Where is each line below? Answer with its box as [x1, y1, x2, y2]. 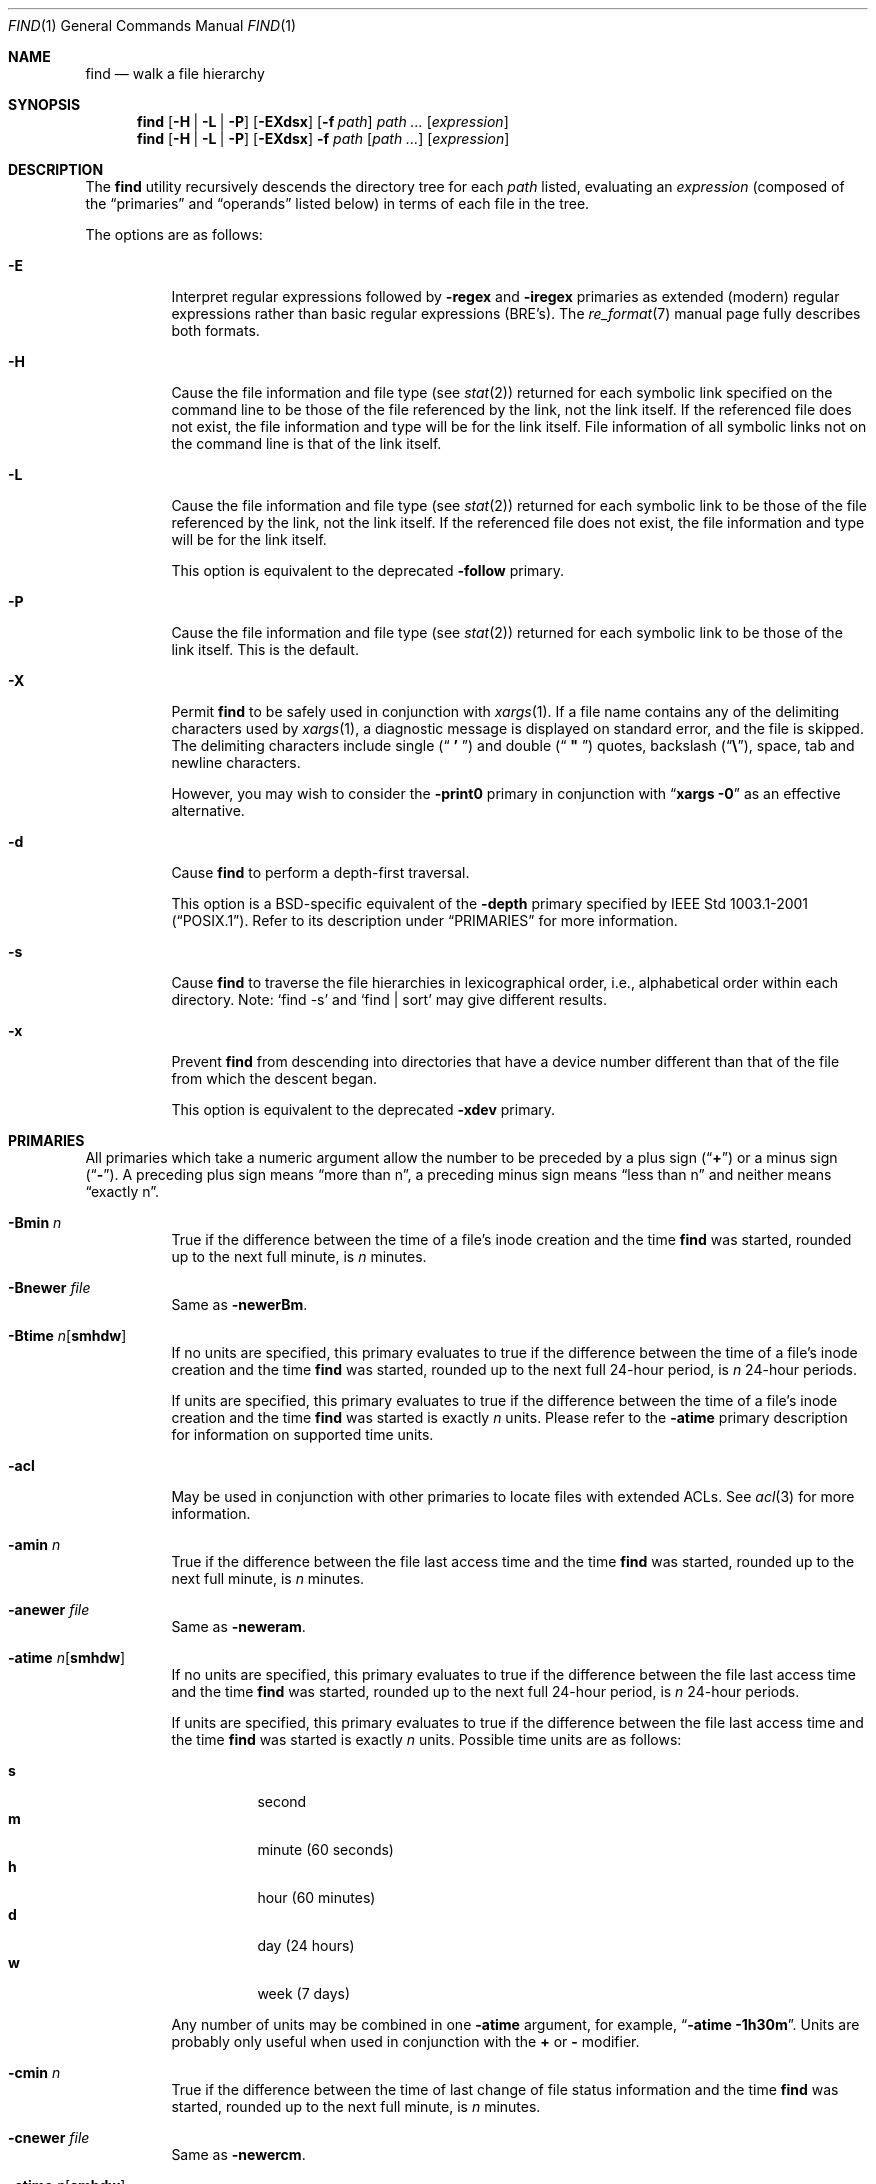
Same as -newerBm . [171, 1296, 308, 1313]
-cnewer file [8, 2129, 90, 2146]
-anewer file [8, 1601, 90, 1618]
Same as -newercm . [171, 2146, 306, 2163]
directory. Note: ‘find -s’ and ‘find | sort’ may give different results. [171, 991, 607, 1008]
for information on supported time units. [171, 1426, 434, 1443]
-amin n [8, 1536, 61, 1553]
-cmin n [8, 2064, 61, 2081]
